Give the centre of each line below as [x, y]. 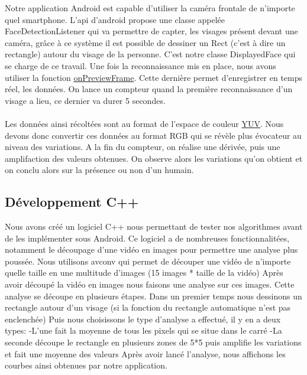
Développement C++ [72, 202]
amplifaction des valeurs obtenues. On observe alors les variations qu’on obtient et [154, 158]
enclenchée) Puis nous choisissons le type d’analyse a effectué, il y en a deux [143, 319]
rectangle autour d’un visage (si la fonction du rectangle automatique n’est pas [148, 307]
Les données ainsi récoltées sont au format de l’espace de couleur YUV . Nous [144, 123]
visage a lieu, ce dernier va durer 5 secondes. [85, 100]
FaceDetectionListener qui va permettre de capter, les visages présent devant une [151, 31]
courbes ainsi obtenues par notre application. [86, 365]
